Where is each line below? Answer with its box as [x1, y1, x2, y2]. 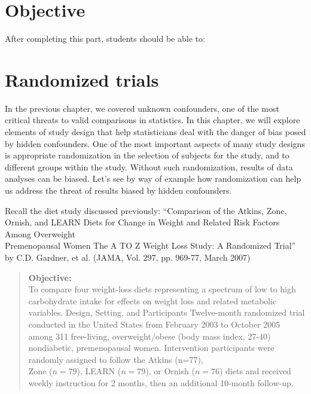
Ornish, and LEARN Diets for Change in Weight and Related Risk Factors [5, 216, 280, 228]
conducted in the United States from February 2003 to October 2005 [28, 317, 280, 330]
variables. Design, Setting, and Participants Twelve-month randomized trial [28, 306, 305, 319]
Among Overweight [5, 227, 75, 240]
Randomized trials [5, 67, 159, 91]
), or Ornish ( [145, 365, 195, 377]
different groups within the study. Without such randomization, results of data [5, 160, 293, 173]
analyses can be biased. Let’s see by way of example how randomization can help [5, 172, 301, 185]
